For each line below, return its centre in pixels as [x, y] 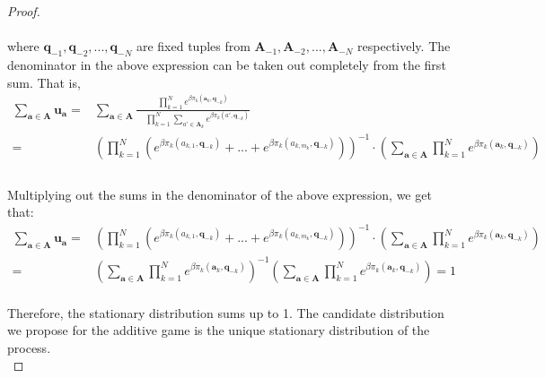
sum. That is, [44, 82]
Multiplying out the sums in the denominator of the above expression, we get [220, 194]
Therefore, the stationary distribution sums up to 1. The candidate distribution [226, 312]
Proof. [24, 11]
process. [29, 347]
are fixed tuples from [193, 46]
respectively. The [404, 46]
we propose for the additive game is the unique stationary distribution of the [219, 330]
